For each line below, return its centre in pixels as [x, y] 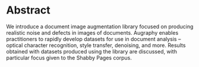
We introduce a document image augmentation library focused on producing [100, 26]
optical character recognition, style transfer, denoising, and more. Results [96, 45]
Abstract [28, 10]
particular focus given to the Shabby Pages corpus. [69, 58]
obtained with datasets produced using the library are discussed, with [91, 51]
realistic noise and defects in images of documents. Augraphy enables [92, 32]
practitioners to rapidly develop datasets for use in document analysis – [94, 39]
